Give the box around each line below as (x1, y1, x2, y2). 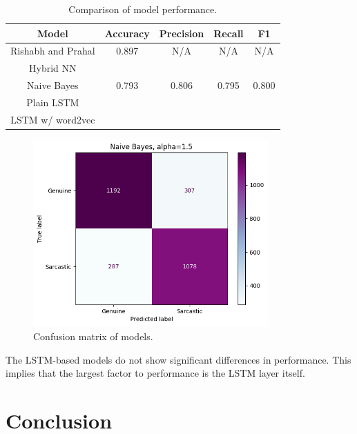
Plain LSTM (26, 95, 79, 109)
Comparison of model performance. (68, 2, 218, 16)
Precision (159, 26, 204, 40)
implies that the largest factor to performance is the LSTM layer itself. (6, 366, 305, 380)
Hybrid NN (29, 61, 77, 75)
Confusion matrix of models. (33, 329, 153, 344)
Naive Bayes (27, 78, 79, 92)
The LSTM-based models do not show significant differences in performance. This (6, 352, 351, 366)
